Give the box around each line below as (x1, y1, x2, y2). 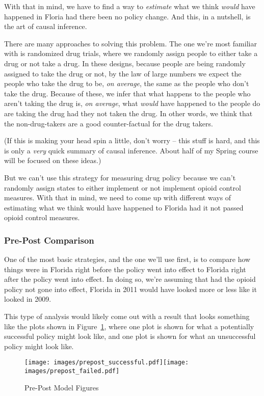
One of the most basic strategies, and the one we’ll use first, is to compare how (4, 254, 251, 265)
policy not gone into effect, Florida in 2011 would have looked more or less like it (4, 283, 257, 294)
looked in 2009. (4, 294, 51, 304)
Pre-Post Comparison (4, 233, 94, 246)
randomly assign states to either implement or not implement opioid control (4, 182, 241, 193)
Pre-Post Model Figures (24, 382, 99, 392)
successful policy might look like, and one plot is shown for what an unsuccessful (4, 331, 256, 341)
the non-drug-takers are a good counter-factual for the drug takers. (4, 118, 213, 128)
